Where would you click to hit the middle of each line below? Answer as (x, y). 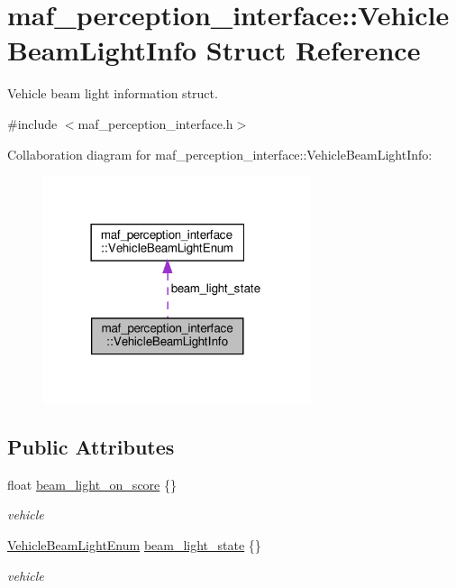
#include (32, 123)
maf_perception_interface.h (155, 123)
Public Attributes (91, 446)
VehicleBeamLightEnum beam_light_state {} (134, 544)
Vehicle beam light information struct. (113, 93)
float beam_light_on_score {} (92, 484)
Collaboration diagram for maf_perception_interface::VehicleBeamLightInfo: (220, 154)
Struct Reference (313, 50)
